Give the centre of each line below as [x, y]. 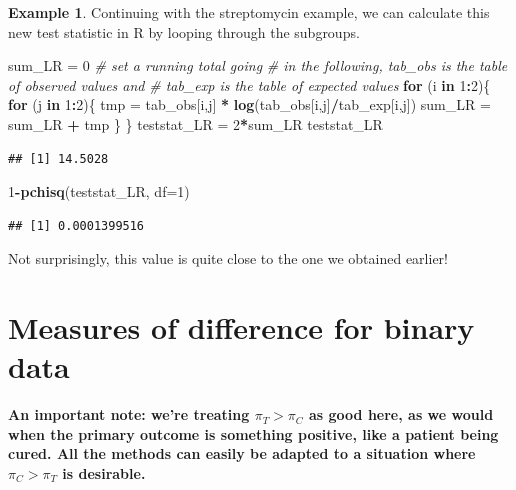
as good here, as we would [401, 414]
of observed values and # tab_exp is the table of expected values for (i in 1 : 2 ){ [249, 84]
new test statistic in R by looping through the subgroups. [184, 31]
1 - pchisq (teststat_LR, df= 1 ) [99, 191]
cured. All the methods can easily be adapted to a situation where [242, 453]
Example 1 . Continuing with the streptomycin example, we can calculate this [249, 12]
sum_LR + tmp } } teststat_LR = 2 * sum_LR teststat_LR [195, 123]
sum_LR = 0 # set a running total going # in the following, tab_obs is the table [258, 65]
